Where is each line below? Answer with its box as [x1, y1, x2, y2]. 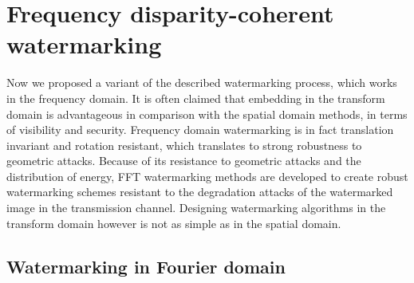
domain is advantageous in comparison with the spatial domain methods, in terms [6, 105, 408, 122]
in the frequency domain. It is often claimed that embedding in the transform [6, 89, 385, 106]
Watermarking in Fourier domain [6, 254, 286, 278]
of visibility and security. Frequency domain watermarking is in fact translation [6, 121, 394, 138]
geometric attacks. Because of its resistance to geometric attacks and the [6, 152, 361, 169]
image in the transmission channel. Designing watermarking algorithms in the [6, 199, 386, 216]
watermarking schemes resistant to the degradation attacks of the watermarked [6, 183, 393, 200]
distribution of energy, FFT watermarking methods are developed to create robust [6, 167, 408, 184]
